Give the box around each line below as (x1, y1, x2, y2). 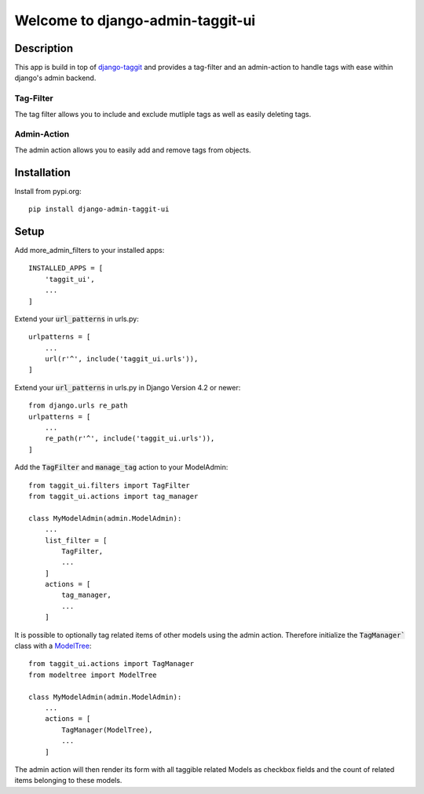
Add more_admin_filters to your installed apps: (14, 245, 165, 254)
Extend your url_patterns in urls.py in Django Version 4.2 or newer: (14, 382, 241, 392)
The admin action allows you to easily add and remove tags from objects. (14, 145, 251, 155)
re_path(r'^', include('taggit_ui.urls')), (44, 434, 215, 443)
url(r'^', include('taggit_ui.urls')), (44, 354, 199, 364)
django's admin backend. (14, 73, 97, 82)
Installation (14, 166, 71, 179)
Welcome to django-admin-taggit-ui (14, 12, 256, 29)
